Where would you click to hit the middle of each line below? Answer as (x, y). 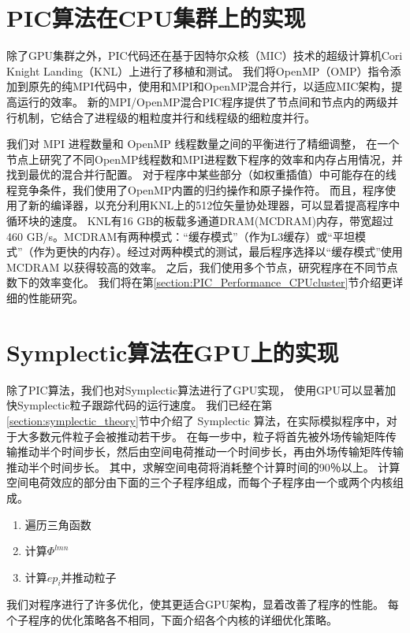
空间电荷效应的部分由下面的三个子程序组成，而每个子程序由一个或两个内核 (199, 482)
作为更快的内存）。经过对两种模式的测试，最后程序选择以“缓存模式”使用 (218, 252)
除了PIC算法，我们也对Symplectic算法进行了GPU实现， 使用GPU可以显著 (196, 389)
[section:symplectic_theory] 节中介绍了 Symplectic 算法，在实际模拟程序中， (196, 420)
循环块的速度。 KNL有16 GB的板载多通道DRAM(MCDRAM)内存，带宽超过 (200, 221)
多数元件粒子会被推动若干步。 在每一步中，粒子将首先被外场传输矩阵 (207, 436)
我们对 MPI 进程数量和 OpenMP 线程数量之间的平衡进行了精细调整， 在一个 (203, 144)
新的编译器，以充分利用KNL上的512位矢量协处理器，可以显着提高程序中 (214, 205)
